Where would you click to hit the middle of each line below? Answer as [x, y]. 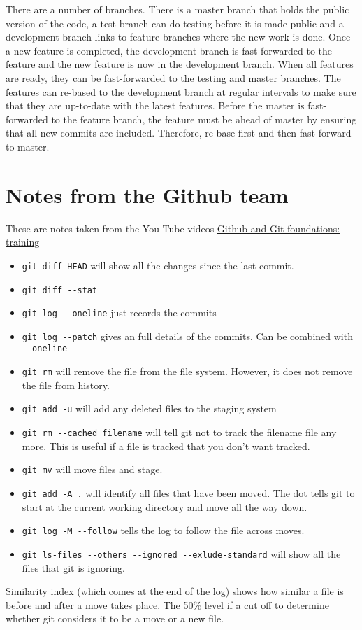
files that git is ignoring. [74, 567]
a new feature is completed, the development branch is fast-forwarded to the [169, 50]
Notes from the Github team [147, 194]
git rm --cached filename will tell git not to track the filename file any [179, 432]
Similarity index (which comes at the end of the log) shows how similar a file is [175, 591]
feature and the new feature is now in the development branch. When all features [180, 64]
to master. [28, 146]
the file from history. [66, 385]
